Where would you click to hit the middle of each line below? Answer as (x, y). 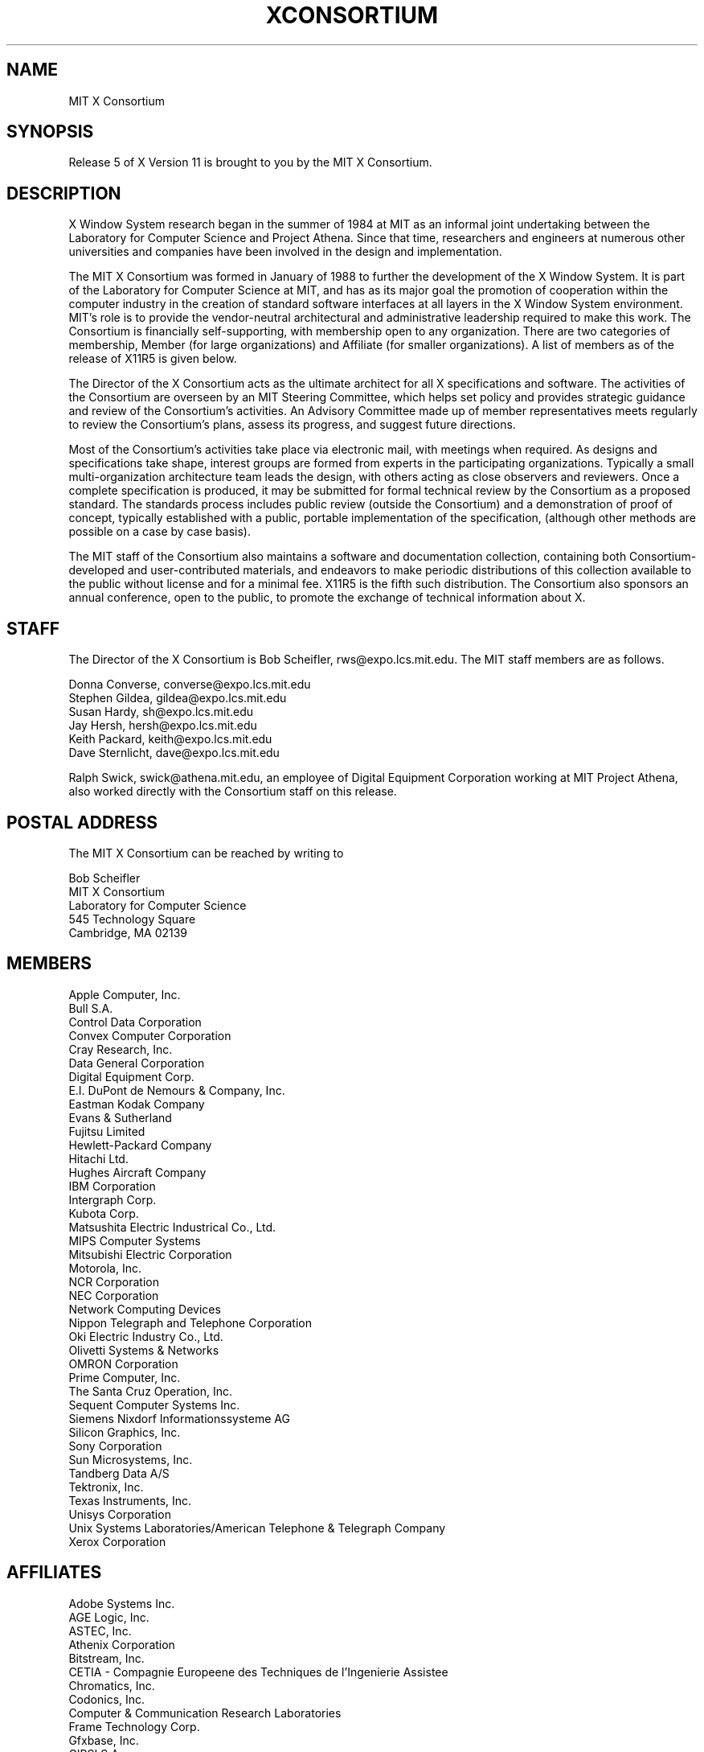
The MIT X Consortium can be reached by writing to (206, 853)
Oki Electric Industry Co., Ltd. (146, 1336)
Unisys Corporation (120, 1514)
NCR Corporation (114, 1281)
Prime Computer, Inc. (125, 1377)
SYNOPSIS (50, 132)
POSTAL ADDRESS (82, 822)
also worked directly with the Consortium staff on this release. (233, 792)
